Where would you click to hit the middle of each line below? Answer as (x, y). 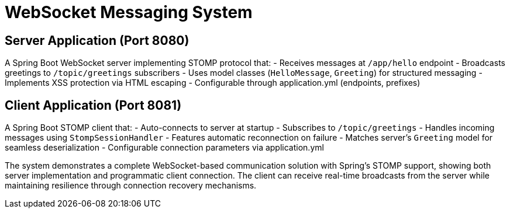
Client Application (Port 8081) (93, 105)
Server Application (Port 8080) (97, 40)
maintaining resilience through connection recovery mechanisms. (131, 186)
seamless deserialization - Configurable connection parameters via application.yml (164, 148)
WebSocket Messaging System (129, 12)
